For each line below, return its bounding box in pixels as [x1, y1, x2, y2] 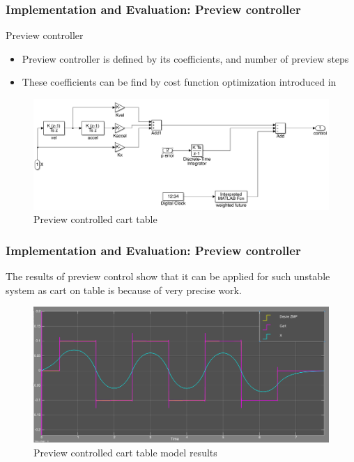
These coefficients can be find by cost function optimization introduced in [22, 75, 337, 89]
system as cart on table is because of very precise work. [6, 282, 242, 297]
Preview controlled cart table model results [33, 445, 217, 459]
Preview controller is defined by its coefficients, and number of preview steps [22, 51, 349, 66]
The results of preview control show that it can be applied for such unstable [6, 268, 330, 283]
